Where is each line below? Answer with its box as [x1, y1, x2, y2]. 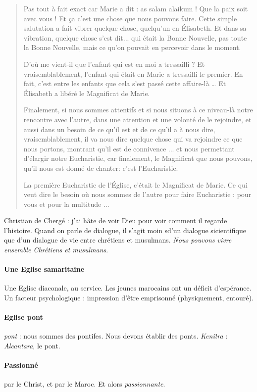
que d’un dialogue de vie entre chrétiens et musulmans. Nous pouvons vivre [4, 235, 232, 245]
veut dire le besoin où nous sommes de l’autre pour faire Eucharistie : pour [23, 189, 252, 199]
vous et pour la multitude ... [23, 198, 109, 209]
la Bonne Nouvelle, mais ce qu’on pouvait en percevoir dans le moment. [23, 42, 241, 52]
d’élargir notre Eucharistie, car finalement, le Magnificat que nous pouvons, [23, 153, 253, 163]
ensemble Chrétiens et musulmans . [4, 245, 108, 255]
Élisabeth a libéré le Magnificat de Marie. [23, 88, 150, 98]
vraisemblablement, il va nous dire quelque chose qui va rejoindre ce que [23, 134, 243, 144]
